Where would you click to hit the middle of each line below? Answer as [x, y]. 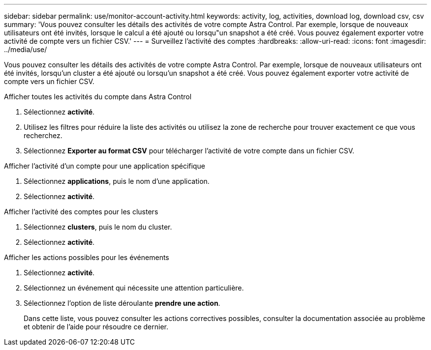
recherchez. [43, 135]
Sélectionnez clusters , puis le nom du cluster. [98, 227]
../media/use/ [26, 49]
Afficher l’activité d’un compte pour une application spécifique [105, 166]
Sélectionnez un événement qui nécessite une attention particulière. [134, 288]
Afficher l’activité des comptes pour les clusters [81, 212]
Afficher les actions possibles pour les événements [87, 257]
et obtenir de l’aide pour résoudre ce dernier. [96, 327]
